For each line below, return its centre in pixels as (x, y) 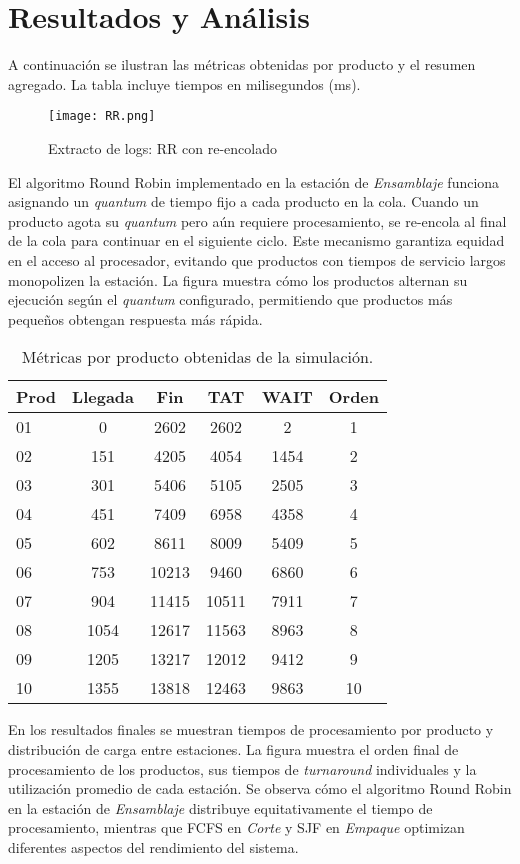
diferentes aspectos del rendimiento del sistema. (153, 846)
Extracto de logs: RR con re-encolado (162, 147)
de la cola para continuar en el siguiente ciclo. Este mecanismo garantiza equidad (256, 240)
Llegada (103, 397)
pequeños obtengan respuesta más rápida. (135, 318)
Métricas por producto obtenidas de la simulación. (197, 357)
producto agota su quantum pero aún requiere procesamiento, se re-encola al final (257, 220)
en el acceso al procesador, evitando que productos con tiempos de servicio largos (257, 259)
